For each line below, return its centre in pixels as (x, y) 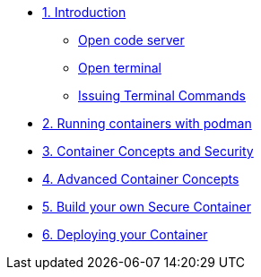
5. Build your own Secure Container (147, 207)
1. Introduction (84, 12)
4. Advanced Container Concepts (141, 179)
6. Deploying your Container (125, 234)
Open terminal (120, 68)
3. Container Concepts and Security (148, 151)
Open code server (131, 40)
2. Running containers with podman (147, 123)
